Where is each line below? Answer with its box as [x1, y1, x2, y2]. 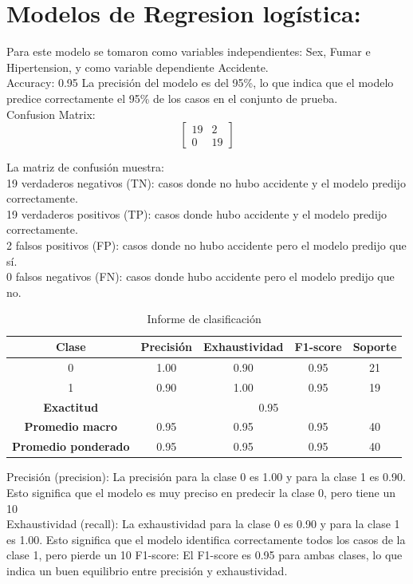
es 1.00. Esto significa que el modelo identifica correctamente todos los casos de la [6, 531, 406, 547]
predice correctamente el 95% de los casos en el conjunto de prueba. [6, 89, 338, 106]
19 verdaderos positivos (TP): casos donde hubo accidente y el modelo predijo [6, 205, 387, 222]
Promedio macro [24, 418, 117, 435]
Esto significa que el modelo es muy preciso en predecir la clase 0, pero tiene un [6, 483, 395, 500]
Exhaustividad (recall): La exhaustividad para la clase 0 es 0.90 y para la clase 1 [6, 515, 400, 532]
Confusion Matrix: [6, 105, 96, 122]
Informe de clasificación [147, 310, 262, 327]
